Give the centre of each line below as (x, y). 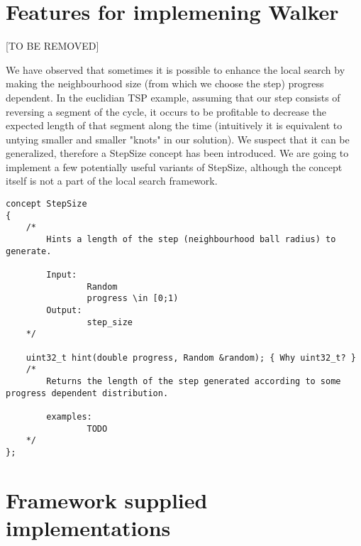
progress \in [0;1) (133, 299)
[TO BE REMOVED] (52, 46)
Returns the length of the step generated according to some (194, 381)
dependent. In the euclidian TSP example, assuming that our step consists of (173, 97)
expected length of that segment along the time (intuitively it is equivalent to (174, 125)
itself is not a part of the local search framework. (112, 181)
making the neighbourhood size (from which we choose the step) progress (165, 83)
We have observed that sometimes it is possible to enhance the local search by (176, 69)
